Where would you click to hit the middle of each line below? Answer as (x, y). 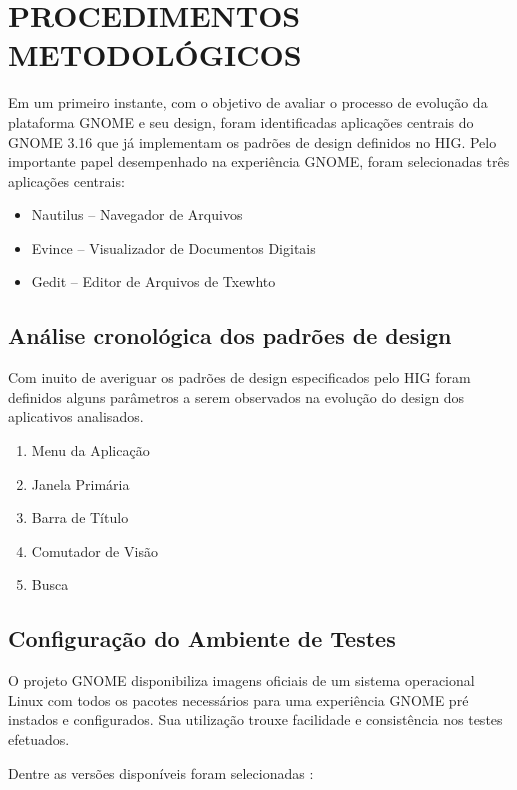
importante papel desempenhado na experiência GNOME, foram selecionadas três (259, 161)
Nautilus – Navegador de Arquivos (137, 214)
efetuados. (39, 739)
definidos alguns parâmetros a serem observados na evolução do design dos (236, 396)
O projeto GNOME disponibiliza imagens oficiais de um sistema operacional (241, 680)
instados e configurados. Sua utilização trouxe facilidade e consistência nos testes (255, 719)
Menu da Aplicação (90, 450)
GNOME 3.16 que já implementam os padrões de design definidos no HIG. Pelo (252, 141)
